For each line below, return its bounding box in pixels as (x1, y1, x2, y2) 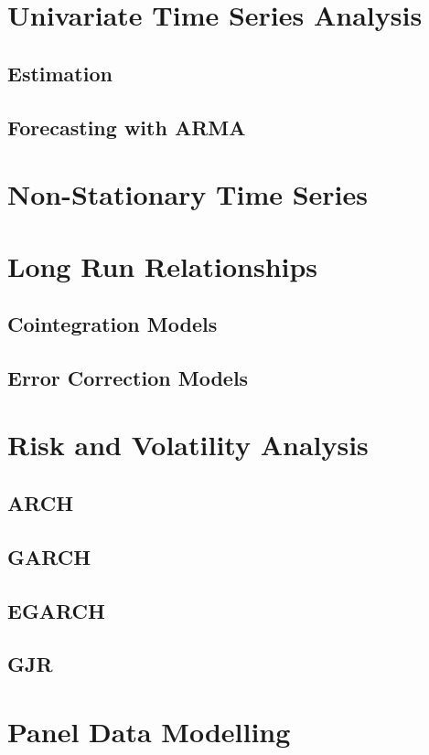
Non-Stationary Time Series (7, 175, 369, 213)
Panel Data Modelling (7, 712, 291, 750)
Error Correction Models (7, 363, 249, 391)
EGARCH (7, 596, 105, 624)
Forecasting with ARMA (7, 112, 246, 141)
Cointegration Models (7, 310, 218, 338)
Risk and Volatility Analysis (7, 426, 369, 463)
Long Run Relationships (7, 247, 318, 284)
